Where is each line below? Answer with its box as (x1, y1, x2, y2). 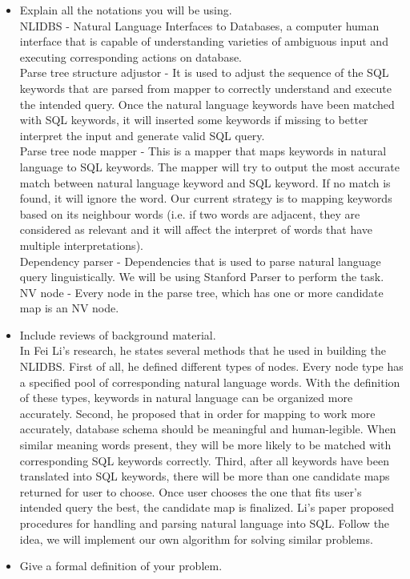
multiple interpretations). (19, 236, 143, 253)
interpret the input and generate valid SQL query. (19, 127, 265, 143)
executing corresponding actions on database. (19, 48, 243, 65)
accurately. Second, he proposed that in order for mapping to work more (19, 404, 376, 421)
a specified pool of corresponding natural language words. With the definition (19, 373, 400, 390)
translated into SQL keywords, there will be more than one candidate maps (19, 468, 390, 485)
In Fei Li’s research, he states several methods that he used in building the (19, 342, 386, 359)
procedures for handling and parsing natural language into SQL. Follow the (19, 515, 390, 531)
